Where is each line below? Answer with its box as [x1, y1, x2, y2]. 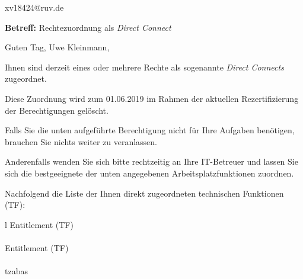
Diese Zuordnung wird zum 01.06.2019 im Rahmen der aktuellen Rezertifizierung [5, 92, 299, 104]
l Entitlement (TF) [5, 218, 74, 230]
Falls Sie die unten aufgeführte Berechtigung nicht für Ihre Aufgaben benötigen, [5, 124, 295, 136]
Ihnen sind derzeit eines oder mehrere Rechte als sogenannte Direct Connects [5, 60, 284, 73]
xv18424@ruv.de [5, 1, 64, 13]
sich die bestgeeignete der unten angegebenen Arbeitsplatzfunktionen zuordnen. [5, 166, 294, 179]
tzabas [5, 265, 28, 277]
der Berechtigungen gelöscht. [5, 104, 109, 116]
